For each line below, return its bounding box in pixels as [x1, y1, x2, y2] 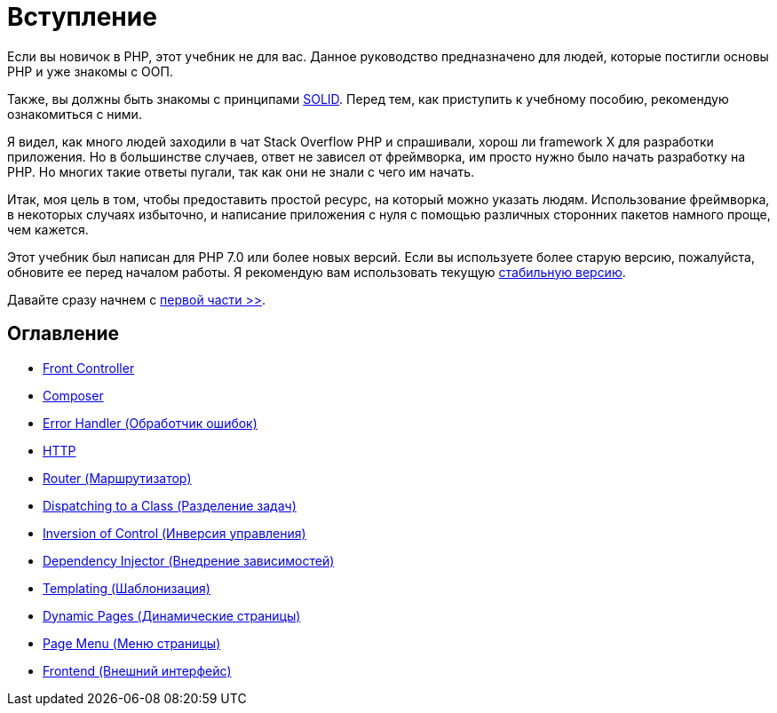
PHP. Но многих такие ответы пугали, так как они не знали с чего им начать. [7, 163, 475, 179]
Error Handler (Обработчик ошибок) [43, 415, 258, 431]
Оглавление [7, 322, 120, 345]
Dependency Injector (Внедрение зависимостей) [43, 552, 335, 568]
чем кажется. [7, 221, 89, 237]
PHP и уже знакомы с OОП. [7, 63, 173, 79]
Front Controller [43, 360, 135, 376]
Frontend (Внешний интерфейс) [43, 662, 232, 678]
